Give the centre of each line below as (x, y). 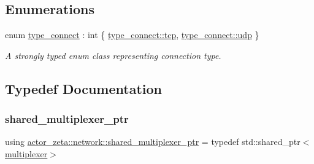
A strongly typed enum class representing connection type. (113, 55)
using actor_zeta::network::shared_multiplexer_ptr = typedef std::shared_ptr (153, 142)
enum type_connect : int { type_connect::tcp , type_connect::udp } (132, 35)
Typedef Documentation (83, 88)
